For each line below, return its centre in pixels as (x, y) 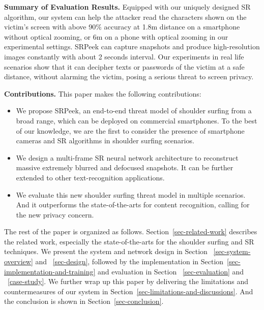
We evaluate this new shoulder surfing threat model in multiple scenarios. (131, 194)
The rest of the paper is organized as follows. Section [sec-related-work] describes (131, 231)
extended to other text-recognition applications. (90, 177)
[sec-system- (232, 251)
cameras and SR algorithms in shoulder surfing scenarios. (105, 141)
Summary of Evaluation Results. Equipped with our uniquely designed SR (127, 7)
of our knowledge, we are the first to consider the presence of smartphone (130, 130)
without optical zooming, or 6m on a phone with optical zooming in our (116, 36)
